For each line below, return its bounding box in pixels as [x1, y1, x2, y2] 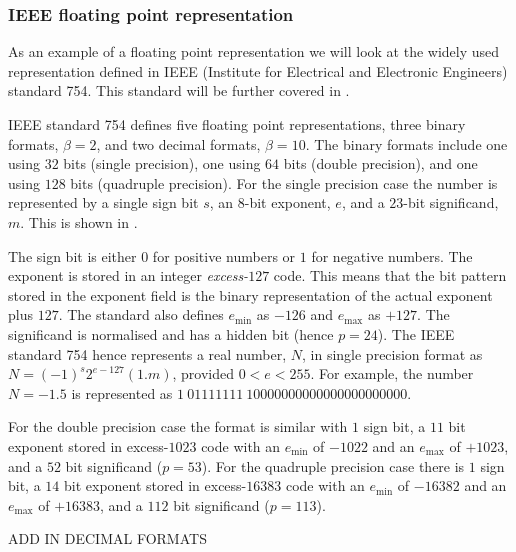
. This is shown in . [20, 211, 138, 232]
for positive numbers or [152, 245, 296, 266]
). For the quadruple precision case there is [201, 455, 465, 476]
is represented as [71, 382, 173, 403]
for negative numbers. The [311, 245, 473, 266]
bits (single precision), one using [63, 153, 261, 174]
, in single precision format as [302, 343, 483, 364]
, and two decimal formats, [96, 133, 261, 154]
